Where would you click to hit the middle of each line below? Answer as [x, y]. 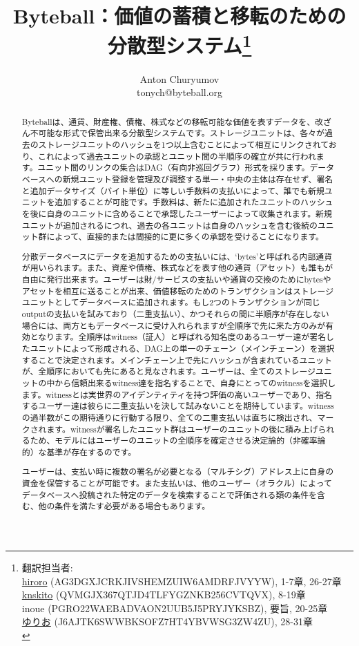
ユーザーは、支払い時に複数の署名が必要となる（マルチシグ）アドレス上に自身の [178, 472]
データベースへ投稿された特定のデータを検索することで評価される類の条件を [169, 494]
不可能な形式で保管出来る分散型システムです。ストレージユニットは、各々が [177, 133]
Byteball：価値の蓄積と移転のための [179, 16]
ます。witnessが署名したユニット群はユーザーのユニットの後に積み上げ [182, 429]
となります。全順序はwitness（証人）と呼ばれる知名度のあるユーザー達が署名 [178, 337]
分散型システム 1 [179, 44]
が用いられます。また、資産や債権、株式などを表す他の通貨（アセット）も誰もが [177, 268]
